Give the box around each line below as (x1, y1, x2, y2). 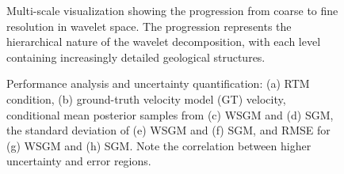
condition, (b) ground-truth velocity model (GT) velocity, (6, 90, 286, 107)
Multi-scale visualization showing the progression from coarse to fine (6, 2, 338, 18)
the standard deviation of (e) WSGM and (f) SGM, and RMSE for (6, 122, 331, 138)
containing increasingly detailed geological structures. (6, 48, 266, 65)
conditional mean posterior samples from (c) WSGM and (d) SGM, (6, 106, 334, 123)
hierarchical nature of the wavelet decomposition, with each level (6, 33, 321, 50)
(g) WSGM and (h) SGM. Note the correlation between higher (6, 137, 312, 153)
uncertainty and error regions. (6, 153, 151, 169)
